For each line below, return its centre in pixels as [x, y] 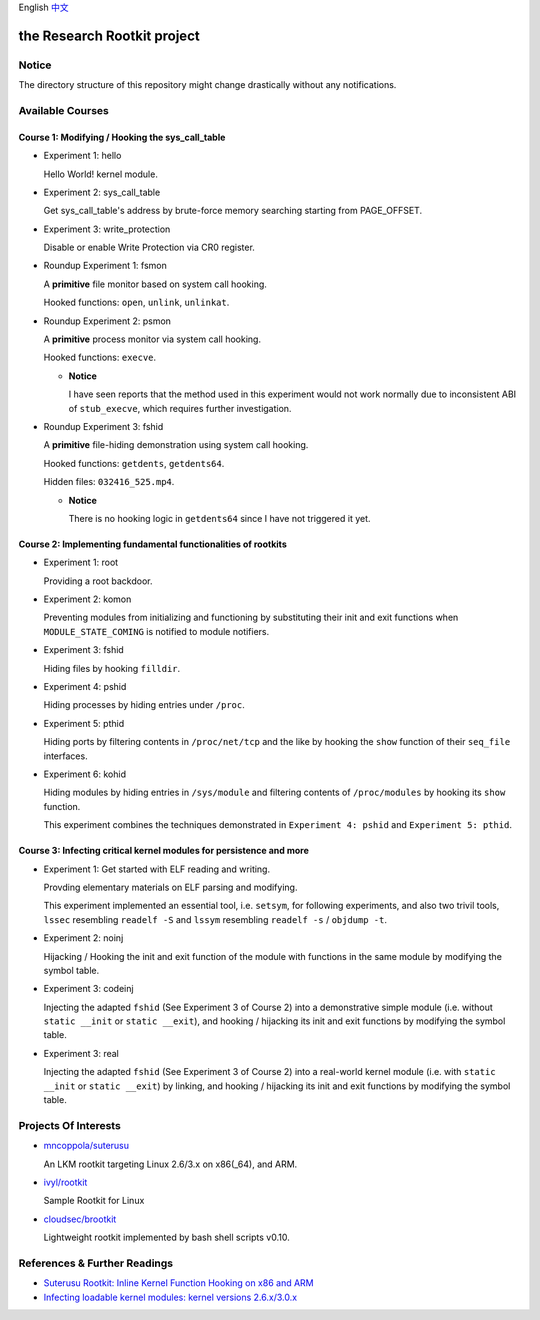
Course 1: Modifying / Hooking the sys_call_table [122, 137]
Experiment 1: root [81, 562]
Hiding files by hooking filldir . [112, 668]
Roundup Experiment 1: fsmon [105, 266]
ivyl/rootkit [65, 1182]
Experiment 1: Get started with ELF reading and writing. [156, 869]
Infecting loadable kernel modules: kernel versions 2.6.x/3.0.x [170, 1297]
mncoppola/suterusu [86, 1146]
